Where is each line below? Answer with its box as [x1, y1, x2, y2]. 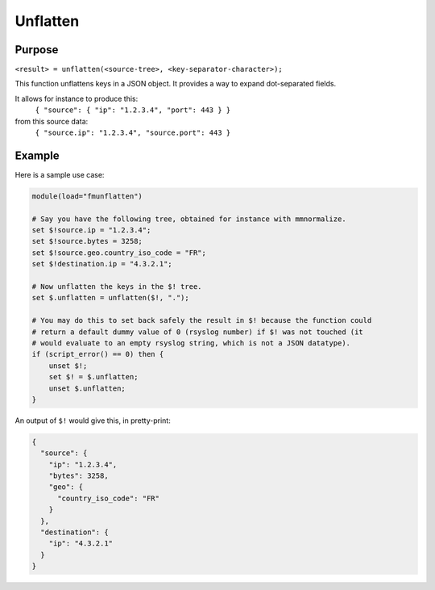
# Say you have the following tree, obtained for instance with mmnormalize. [31, 214, 346, 224]
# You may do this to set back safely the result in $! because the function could [31, 316, 372, 325]
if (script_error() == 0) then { [31, 349, 164, 359]
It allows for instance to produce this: [14, 94, 139, 103]
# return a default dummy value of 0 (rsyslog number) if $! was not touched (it [31, 327, 364, 337]
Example [14, 149, 60, 162]
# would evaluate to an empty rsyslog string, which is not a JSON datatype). [31, 338, 350, 347]
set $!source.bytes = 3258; [31, 236, 143, 246]
